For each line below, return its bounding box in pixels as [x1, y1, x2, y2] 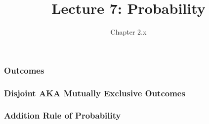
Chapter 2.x [110, 27, 147, 37]
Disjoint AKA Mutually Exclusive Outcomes [4, 86, 185, 99]
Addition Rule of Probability [4, 109, 121, 122]
